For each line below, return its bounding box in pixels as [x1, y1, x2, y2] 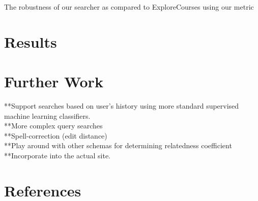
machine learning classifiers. [4, 110, 91, 121]
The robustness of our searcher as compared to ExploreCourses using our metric [4, 2, 254, 12]
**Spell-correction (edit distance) [4, 130, 107, 141]
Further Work [4, 71, 103, 92]
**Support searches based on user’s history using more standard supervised [4, 100, 239, 111]
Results [4, 31, 57, 52]
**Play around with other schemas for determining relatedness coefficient [4, 140, 232, 151]
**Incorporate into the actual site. [4, 150, 110, 161]
